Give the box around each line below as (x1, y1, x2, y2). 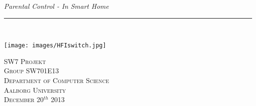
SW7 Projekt (4, 56, 46, 66)
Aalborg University (4, 85, 66, 95)
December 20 (4, 94, 44, 105)
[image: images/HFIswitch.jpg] (4, 42, 106, 49)
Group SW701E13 (4, 65, 59, 76)
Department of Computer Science (4, 75, 109, 85)
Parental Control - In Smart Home (4, 1, 109, 11)
